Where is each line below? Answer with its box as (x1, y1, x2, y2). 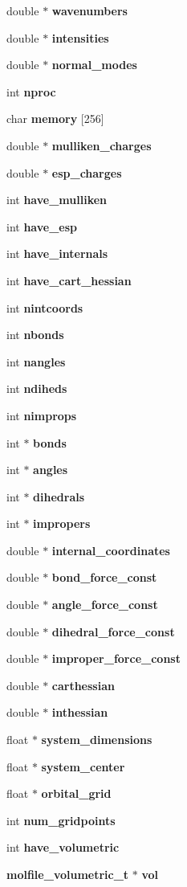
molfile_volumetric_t (6, 866, 129, 882)
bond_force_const (51, 569, 157, 586)
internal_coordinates (51, 542, 170, 558)
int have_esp (6, 218, 78, 235)
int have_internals (6, 245, 108, 262)
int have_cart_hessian (6, 272, 132, 288)
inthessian (51, 704, 108, 721)
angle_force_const (51, 596, 158, 613)
